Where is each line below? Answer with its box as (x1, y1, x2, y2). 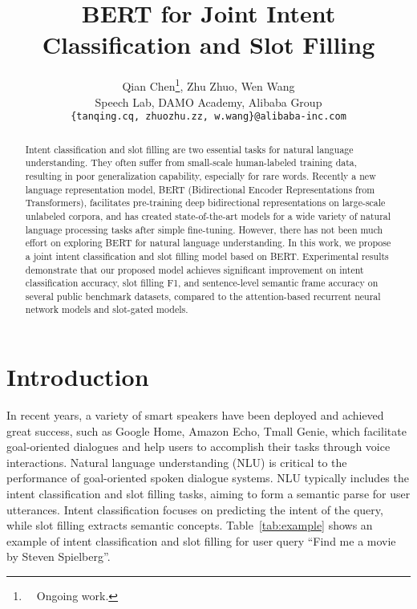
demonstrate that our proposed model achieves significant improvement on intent (25, 262, 364, 276)
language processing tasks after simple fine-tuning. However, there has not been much (25, 222, 383, 236)
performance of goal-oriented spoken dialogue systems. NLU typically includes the (6, 469, 409, 486)
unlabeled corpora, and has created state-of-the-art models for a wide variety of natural (25, 209, 391, 222)
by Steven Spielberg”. (6, 548, 111, 565)
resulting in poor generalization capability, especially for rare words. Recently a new (25, 168, 376, 182)
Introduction (6, 360, 149, 393)
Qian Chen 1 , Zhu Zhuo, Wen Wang (122, 75, 295, 94)
